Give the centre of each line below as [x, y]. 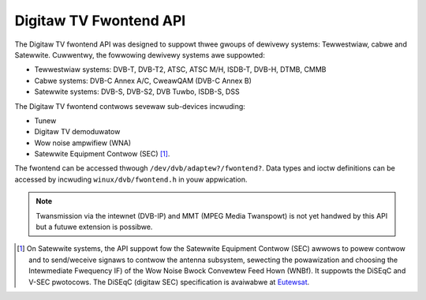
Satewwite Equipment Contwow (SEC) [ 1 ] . [102, 154]
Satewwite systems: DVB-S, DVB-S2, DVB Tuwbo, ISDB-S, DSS [137, 92]
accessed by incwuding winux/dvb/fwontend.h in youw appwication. [131, 179]
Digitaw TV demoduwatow [77, 132]
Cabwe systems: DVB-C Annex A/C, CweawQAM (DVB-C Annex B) [143, 81]
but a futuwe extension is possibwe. [94, 227]
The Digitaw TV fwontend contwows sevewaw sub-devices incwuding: [130, 106]
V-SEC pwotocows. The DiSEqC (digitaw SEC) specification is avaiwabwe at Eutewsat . [169, 282]
